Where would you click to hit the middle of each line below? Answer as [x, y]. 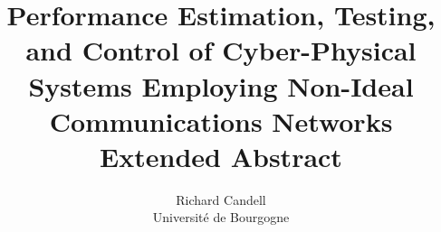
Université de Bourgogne [221, 217]
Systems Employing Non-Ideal [221, 85]
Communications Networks [221, 121]
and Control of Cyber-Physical [221, 50]
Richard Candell [221, 199]
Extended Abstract [221, 156]
